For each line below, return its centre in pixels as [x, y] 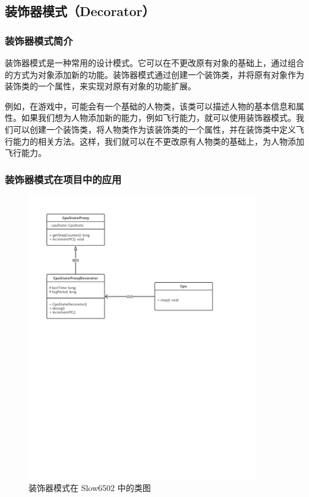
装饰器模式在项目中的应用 [63, 179]
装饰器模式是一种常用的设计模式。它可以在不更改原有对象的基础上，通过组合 [154, 62]
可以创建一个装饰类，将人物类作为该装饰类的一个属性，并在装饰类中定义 [154, 129]
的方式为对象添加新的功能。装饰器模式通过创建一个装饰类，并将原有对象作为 [154, 74]
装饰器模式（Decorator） [80, 11]
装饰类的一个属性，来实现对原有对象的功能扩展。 [100, 86]
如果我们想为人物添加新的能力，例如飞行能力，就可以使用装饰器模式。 [158, 118]
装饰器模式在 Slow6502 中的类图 [90, 488]
